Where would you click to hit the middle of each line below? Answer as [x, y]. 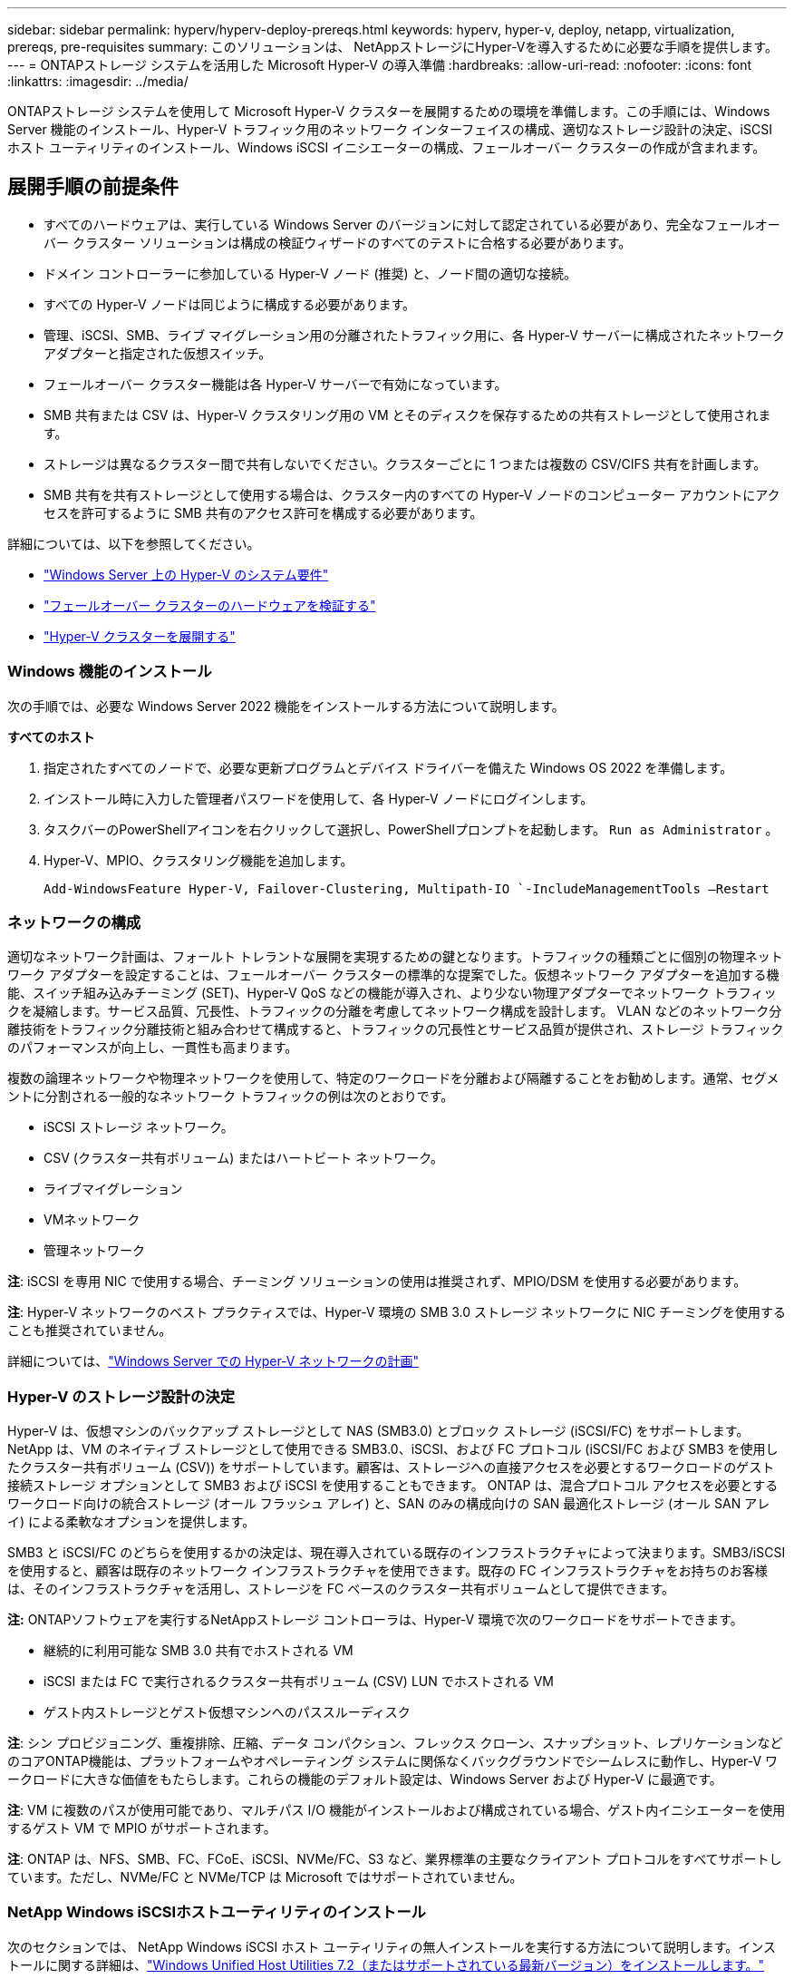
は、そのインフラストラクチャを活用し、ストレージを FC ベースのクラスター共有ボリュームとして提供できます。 [341, 1589]
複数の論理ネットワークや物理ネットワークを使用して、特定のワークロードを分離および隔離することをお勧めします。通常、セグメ [393, 1078]
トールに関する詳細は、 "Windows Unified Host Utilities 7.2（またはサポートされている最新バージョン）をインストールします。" [386, 1964]
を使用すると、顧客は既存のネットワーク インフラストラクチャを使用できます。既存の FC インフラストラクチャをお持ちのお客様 [387, 1571]
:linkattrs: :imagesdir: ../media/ [98, 81]
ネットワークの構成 [74, 922]
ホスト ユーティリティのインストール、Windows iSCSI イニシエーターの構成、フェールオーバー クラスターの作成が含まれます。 [387, 147]
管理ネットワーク [94, 1251]
